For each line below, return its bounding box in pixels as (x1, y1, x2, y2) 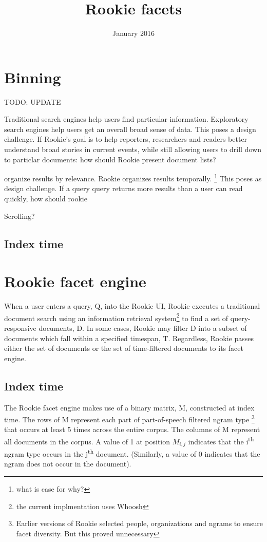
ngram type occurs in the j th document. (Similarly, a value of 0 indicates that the (4, 447, 260, 459)
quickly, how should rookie (4, 193, 87, 204)
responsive (4, 323, 36, 333)
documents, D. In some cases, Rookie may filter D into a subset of (39, 323, 247, 333)
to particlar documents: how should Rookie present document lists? (4, 154, 216, 164)
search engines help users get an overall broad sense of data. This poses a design (4, 123, 256, 134)
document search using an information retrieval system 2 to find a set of (4, 311, 228, 323)
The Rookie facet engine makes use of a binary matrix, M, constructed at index (4, 402, 255, 413)
